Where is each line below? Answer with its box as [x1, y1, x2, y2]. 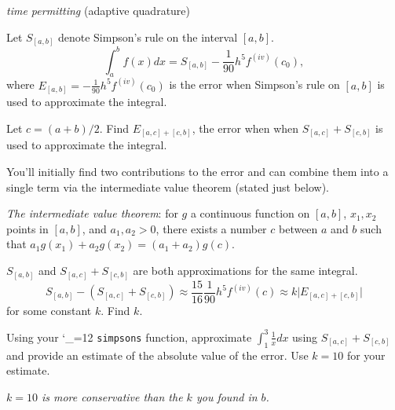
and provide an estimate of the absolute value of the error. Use [6, 346, 309, 363]
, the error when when [192, 119, 299, 136]
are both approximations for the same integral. [133, 262, 358, 279]
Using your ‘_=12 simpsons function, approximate [6, 328, 252, 345]
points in [6, 220, 49, 236]
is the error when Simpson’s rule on [169, 76, 340, 93]
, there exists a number [155, 220, 267, 236]
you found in [196, 388, 258, 405]
